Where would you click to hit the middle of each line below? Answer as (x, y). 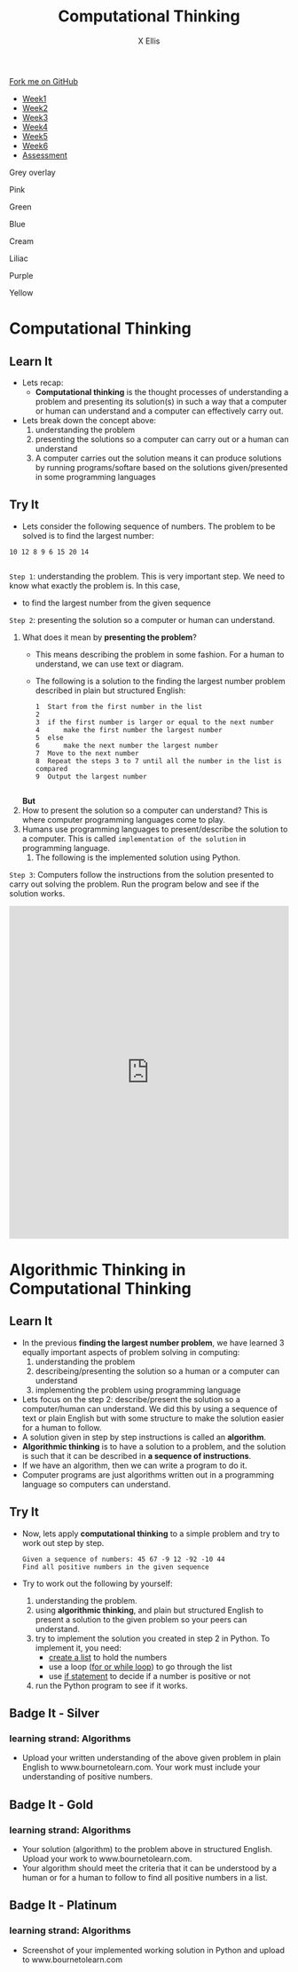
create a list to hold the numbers (108, 1657)
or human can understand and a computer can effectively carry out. (159, 411)
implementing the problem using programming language (138, 1390)
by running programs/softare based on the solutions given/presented (161, 467)
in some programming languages (96, 477)
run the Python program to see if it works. (111, 1685)
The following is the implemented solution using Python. (138, 857)
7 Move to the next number (87, 753)
